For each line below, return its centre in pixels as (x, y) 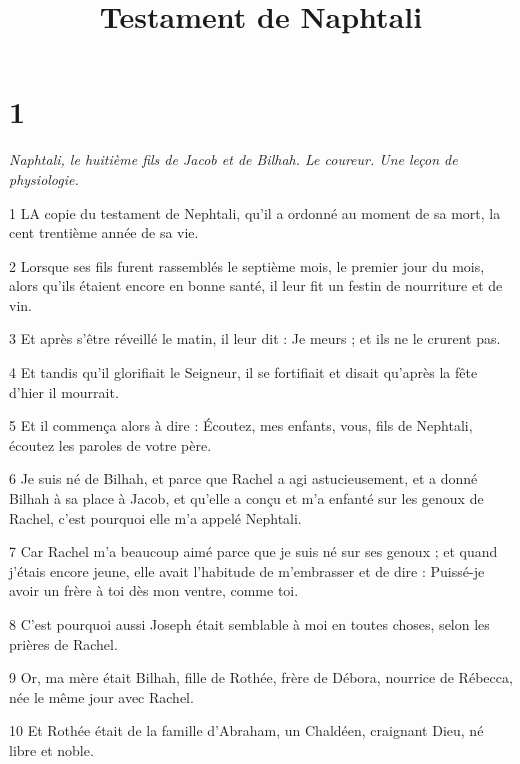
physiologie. (44, 178)
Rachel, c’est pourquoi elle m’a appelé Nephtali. (155, 517)
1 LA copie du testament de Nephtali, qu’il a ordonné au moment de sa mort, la (255, 212)
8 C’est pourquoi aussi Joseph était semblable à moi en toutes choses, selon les (249, 624)
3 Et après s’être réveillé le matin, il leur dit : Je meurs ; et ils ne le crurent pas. (255, 338)
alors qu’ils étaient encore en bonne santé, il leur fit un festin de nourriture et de (256, 285)
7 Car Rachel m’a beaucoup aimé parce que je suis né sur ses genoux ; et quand (253, 551)
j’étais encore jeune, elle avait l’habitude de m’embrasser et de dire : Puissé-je (247, 570)
